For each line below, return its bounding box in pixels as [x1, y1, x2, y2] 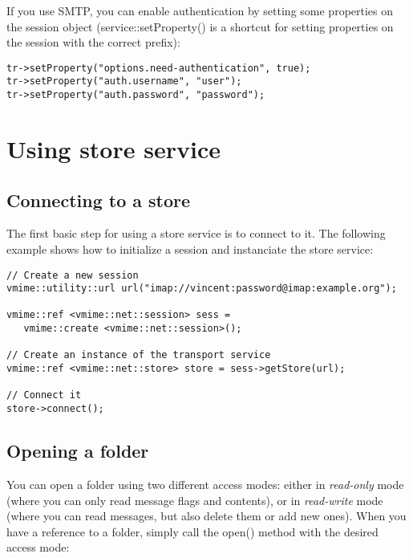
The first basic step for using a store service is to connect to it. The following [6, 225, 386, 242]
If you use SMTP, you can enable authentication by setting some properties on [6, 2, 394, 18]
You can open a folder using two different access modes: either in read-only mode [6, 475, 404, 492]
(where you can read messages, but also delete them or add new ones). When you [6, 507, 407, 524]
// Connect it [6, 389, 82, 401]
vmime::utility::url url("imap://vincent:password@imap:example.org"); [6, 283, 397, 295]
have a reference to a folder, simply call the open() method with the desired [6, 523, 379, 540]
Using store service [6, 132, 221, 165]
